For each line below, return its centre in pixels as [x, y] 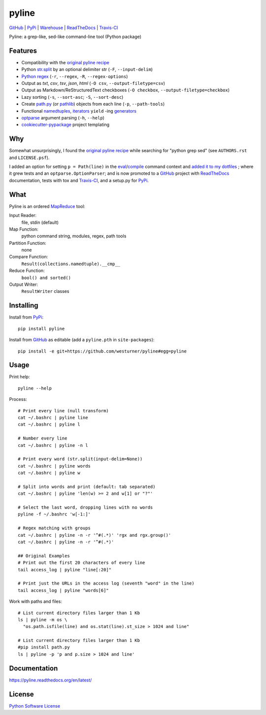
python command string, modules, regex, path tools [74, 236]
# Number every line [43, 438]
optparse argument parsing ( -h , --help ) [63, 118]
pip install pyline [41, 329]
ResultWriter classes [45, 291]
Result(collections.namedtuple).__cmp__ [71, 264]
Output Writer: [23, 284]
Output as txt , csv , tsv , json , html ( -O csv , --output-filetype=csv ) [93, 83]
